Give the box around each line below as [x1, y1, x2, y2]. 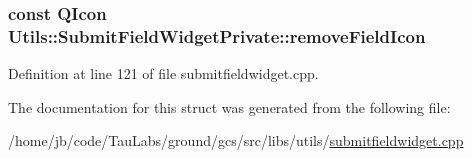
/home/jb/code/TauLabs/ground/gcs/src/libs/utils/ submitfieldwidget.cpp [8, 130, 464, 151]
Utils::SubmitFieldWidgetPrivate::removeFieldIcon [8, 23, 426, 48]
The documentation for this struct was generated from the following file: [8, 96, 451, 117]
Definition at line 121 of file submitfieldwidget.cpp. [8, 63, 319, 84]
